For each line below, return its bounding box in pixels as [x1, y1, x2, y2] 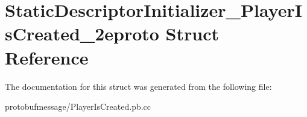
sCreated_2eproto [5, 21, 159, 46]
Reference [5, 45, 89, 69]
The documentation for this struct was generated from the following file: [5, 80, 272, 92]
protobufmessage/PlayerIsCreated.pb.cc [5, 100, 151, 113]
